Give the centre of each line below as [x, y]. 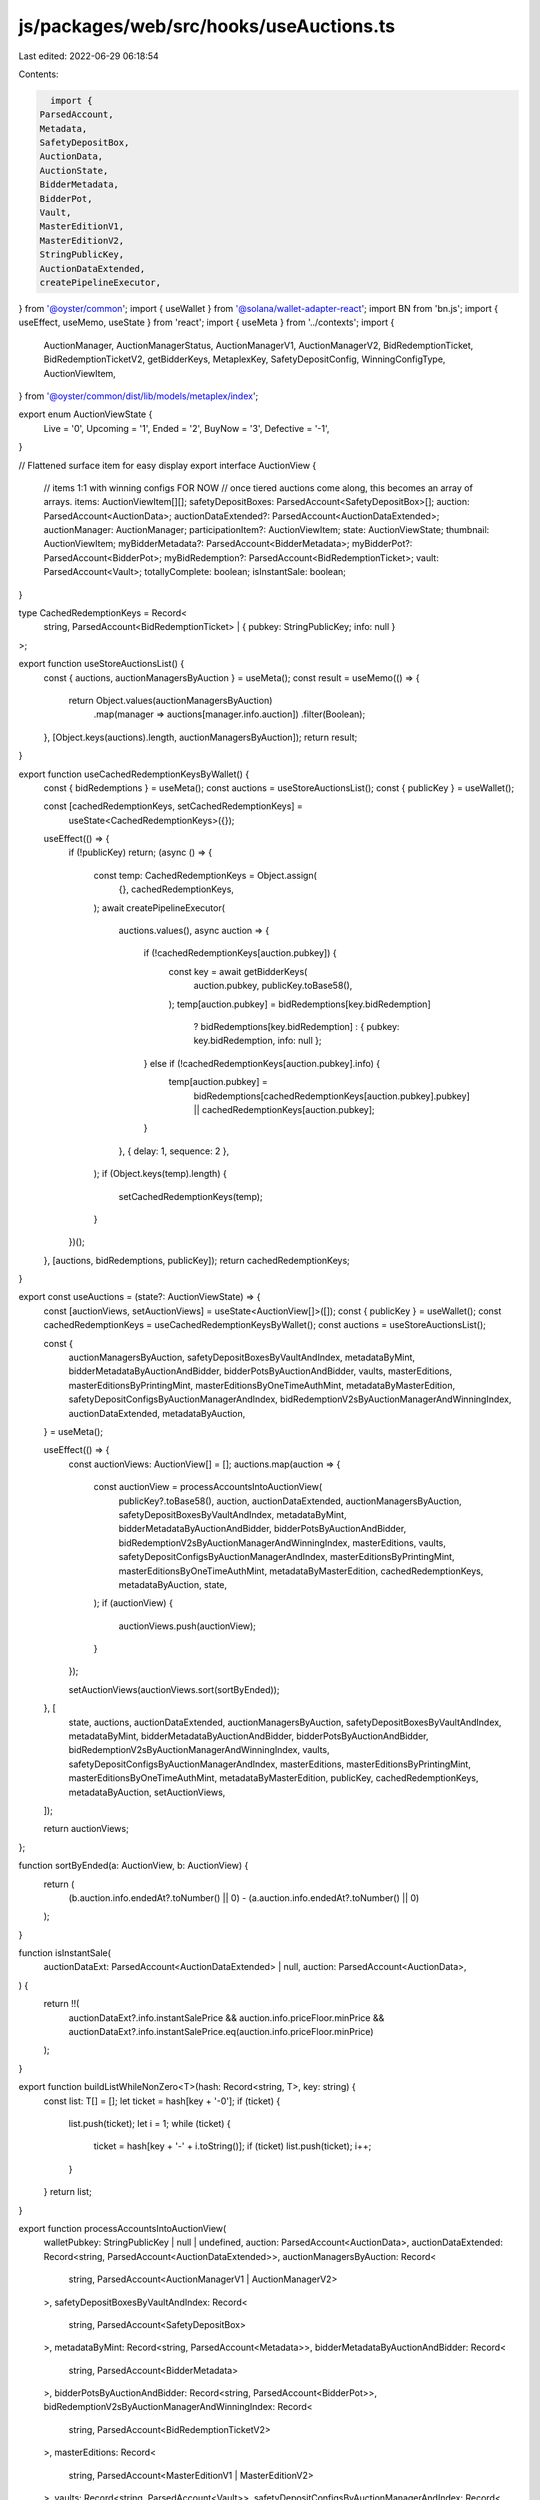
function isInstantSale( [65, 1953]
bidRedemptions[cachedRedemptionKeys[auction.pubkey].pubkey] [331, 1096]
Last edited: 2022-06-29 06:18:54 [88, 56]
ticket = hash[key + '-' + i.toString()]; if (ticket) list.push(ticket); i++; [232, 2146]
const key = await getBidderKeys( [238, 971]
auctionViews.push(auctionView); [187, 1626]
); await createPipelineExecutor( [159, 907]
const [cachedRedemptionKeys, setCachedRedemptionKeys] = [173, 806]
